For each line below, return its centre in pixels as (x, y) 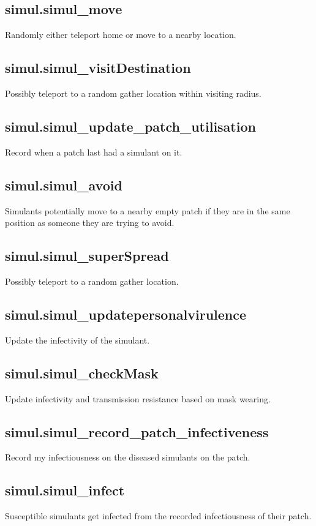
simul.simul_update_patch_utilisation (130, 126)
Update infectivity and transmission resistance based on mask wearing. (138, 398)
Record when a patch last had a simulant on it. (94, 152)
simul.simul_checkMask (82, 373)
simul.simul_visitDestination (98, 68)
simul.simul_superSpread (87, 256)
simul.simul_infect (65, 490)
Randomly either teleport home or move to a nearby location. (121, 35)
